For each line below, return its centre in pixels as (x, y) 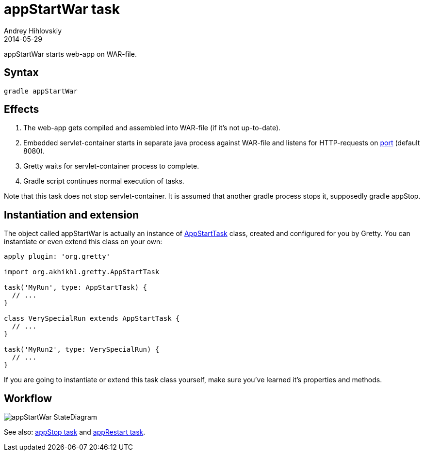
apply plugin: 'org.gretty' (57, 257)
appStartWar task (62, 9)
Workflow (28, 398)
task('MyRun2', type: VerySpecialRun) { (82, 350)
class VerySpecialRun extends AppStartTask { (92, 319)
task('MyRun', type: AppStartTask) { (76, 288)
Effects (22, 110)
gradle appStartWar (41, 91)
